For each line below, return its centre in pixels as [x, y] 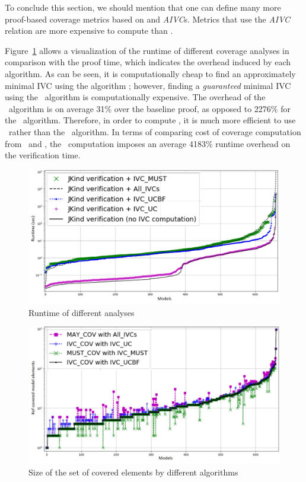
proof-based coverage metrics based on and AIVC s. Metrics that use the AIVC [148, 19]
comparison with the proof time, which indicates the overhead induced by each [148, 62]
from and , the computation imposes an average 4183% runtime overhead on [148, 143]
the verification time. [43, 155]
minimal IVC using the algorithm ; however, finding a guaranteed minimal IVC [148, 85]
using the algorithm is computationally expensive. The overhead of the [135, 97]
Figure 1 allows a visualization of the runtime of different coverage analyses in [147, 50]
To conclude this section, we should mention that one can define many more [143, 7]
